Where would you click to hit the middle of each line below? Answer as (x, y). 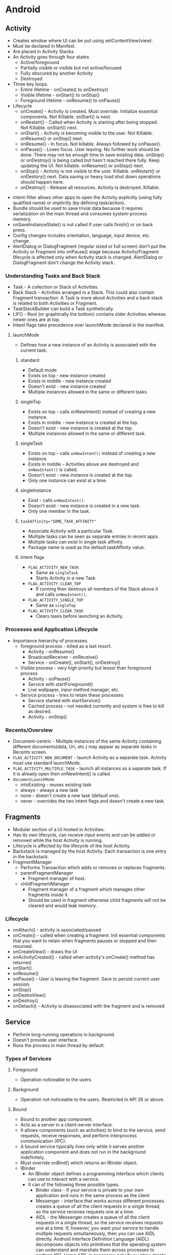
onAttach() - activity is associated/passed (57, 930)
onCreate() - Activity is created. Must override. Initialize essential (89, 111)
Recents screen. (30, 752)
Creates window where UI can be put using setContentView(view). (83, 40)
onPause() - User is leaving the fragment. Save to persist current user (86, 979)
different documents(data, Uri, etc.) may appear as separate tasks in (85, 746)
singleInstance (36, 490)
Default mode (42, 370)
